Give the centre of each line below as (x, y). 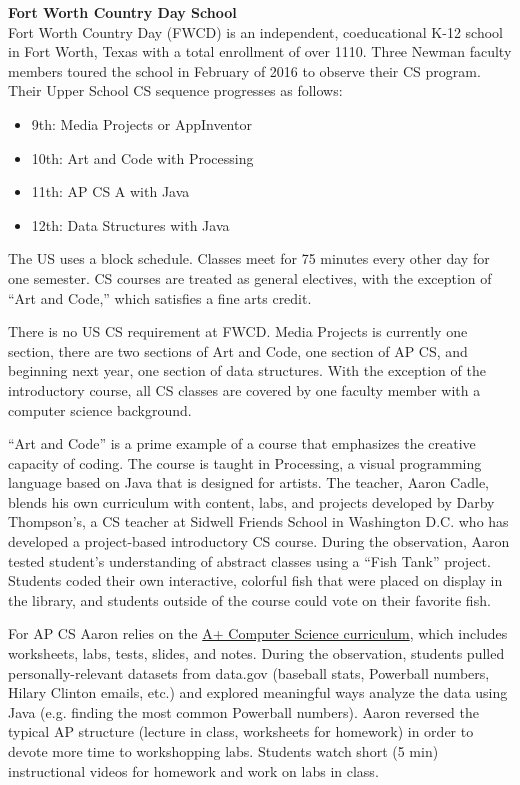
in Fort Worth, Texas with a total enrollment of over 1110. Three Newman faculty (260, 51)
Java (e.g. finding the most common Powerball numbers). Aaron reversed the (243, 711)
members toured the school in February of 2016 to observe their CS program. (244, 70)
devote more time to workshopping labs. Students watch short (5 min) (223, 751)
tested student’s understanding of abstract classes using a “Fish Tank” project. (249, 560)
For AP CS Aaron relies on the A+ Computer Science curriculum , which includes (258, 633)
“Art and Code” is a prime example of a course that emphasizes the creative (242, 443)
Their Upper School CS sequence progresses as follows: (175, 90)
